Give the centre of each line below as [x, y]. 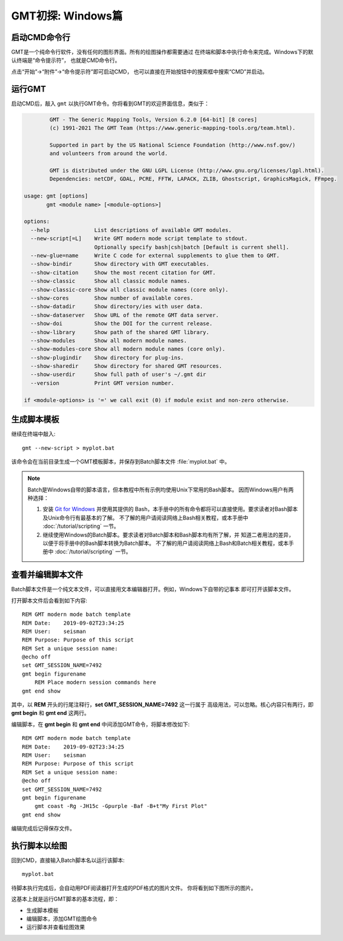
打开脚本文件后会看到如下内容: [49, 600]
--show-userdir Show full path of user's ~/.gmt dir [118, 375]
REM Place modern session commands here [95, 683]
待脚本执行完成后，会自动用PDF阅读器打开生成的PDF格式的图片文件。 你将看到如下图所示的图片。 [134, 888]
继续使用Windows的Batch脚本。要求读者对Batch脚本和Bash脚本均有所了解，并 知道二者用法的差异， [168, 535]
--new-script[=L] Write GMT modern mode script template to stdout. [139, 239]
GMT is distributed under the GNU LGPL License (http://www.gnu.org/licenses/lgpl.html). [187, 171]
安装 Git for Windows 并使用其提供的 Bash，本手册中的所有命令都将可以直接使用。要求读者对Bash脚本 [170, 509]
